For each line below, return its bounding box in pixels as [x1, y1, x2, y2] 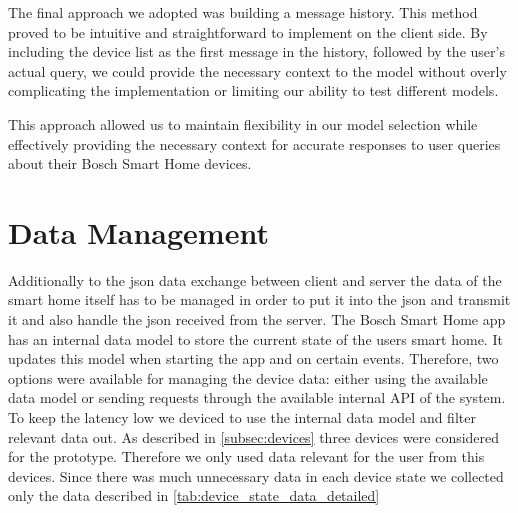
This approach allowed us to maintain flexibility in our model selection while [8, 113, 478, 134]
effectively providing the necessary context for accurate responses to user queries [8, 133, 501, 154]
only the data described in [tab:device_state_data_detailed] [8, 485, 380, 506]
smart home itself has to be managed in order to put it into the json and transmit [8, 289, 511, 310]
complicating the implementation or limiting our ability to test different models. [8, 80, 499, 101]
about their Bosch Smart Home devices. [8, 153, 252, 174]
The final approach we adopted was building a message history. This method [8, 2, 478, 22]
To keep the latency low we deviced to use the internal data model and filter [8, 407, 476, 428]
